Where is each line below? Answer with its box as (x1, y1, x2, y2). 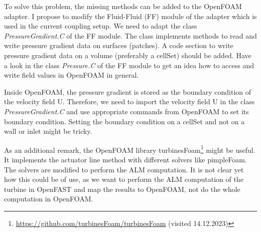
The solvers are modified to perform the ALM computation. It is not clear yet (4, 164, 244, 174)
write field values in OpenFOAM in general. (4, 70, 139, 80)
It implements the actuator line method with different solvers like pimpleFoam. (4, 154, 247, 164)
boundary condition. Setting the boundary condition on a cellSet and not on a (4, 116, 245, 126)
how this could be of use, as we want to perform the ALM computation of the (4, 174, 243, 184)
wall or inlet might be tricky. (4, 126, 92, 136)
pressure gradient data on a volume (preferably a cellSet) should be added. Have (4, 50, 251, 60)
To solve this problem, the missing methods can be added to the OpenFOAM (4, 1, 242, 11)
